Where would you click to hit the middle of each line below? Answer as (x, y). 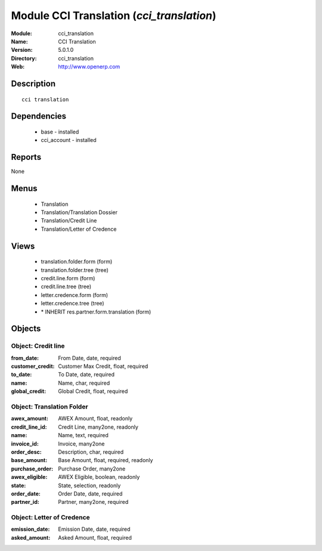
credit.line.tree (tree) (66, 287)
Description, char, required (91, 452)
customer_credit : (33, 366)
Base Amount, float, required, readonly (106, 460)
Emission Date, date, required (94, 529)
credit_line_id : (29, 427)
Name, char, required (84, 383)
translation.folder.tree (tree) (75, 270)
